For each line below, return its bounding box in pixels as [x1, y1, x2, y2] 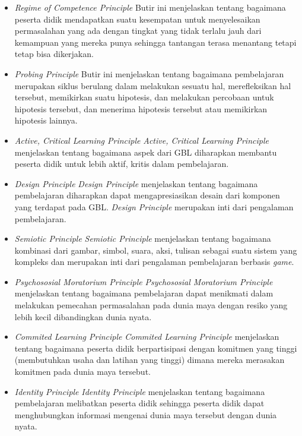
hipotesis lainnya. [14, 114, 78, 127]
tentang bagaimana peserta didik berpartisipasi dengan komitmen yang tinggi [14, 342, 297, 354]
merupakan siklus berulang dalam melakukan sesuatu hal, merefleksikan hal [14, 79, 291, 91]
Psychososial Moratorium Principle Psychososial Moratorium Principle [14, 275, 273, 287]
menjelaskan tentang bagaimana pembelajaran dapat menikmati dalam [14, 287, 274, 299]
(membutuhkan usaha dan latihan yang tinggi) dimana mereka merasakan [14, 353, 285, 366]
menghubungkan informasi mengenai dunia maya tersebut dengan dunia [14, 408, 277, 421]
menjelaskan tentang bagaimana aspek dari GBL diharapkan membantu [14, 146, 277, 158]
